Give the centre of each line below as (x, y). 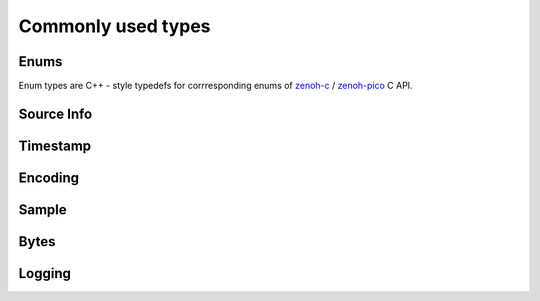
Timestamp (55, 145)
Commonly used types (114, 26)
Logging (45, 273)
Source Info (55, 113)
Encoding (49, 177)
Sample (42, 209)
